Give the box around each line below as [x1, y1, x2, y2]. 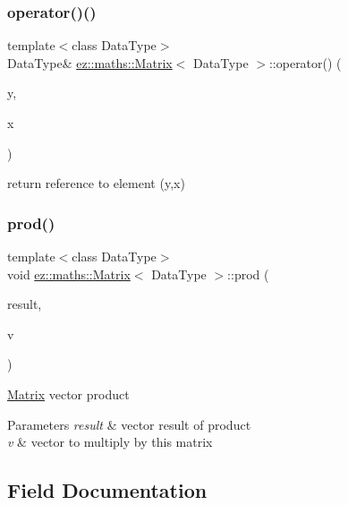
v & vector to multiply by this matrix [7, 432, 213, 451]
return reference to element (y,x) [7, 174, 185, 193]
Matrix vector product [7, 384, 130, 403]
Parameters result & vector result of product [7, 415, 251, 433]
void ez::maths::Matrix [7, 264, 131, 283]
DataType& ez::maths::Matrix [7, 53, 173, 72]
